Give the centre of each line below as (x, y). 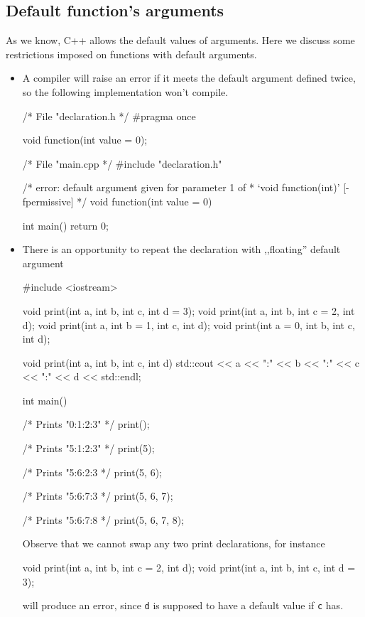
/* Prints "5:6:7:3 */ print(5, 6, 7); (98, 496)
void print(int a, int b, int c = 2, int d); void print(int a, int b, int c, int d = (189, 568)
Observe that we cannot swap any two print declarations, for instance (174, 543)
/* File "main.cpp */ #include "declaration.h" (122, 163)
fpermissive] (48, 201)
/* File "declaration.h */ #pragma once (109, 116)
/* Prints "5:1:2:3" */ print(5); (88, 448)
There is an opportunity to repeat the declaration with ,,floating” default (181, 249)
